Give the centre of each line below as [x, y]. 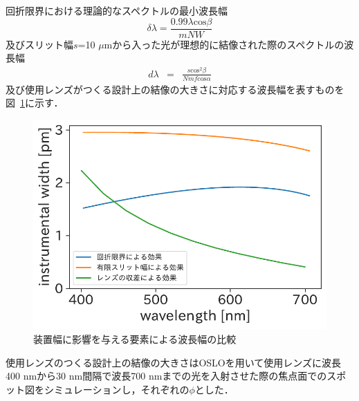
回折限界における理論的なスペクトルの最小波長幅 [117, 10]
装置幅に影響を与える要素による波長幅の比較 [135, 339]
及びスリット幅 [39, 44]
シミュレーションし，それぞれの [117, 389]
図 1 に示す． [35, 103]
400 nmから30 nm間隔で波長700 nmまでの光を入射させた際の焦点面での [166, 376]
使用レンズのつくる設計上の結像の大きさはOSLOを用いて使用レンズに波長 [174, 362]
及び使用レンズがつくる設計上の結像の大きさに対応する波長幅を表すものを [175, 89]
